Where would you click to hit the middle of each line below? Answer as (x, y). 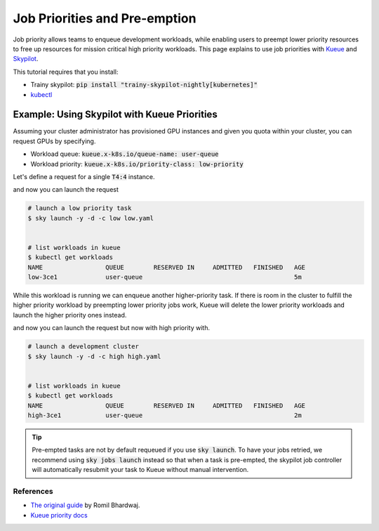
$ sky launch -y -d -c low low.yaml (91, 218)
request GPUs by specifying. (54, 141)
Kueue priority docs (59, 515)
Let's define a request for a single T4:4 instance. (84, 176)
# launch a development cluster (84, 347)
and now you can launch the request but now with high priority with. (112, 328)
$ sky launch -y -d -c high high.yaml (94, 356)
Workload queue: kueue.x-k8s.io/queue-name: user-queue (125, 154)
